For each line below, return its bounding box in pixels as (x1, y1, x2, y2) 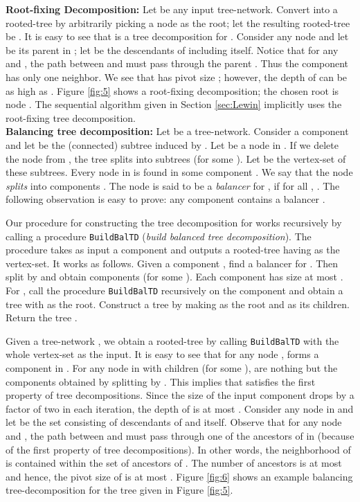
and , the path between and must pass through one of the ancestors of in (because (6, 429, 354, 442)
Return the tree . (6, 310, 78, 325)
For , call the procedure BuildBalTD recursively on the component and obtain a (6, 283, 343, 297)
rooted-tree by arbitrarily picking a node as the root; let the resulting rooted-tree (6, 15, 350, 30)
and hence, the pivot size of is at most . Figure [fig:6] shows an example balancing (6, 469, 353, 483)
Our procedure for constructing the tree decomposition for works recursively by (6, 215, 342, 229)
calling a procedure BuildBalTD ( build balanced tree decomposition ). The (6, 228, 312, 243)
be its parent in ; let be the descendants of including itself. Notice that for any (6, 42, 339, 57)
